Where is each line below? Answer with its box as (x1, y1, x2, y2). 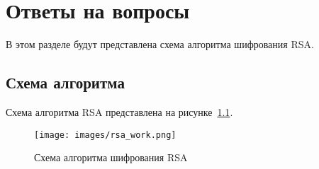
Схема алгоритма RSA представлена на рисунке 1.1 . (6, 104, 233, 119)
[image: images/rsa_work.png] (34, 129, 177, 140)
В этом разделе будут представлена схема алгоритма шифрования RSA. (6, 37, 314, 52)
